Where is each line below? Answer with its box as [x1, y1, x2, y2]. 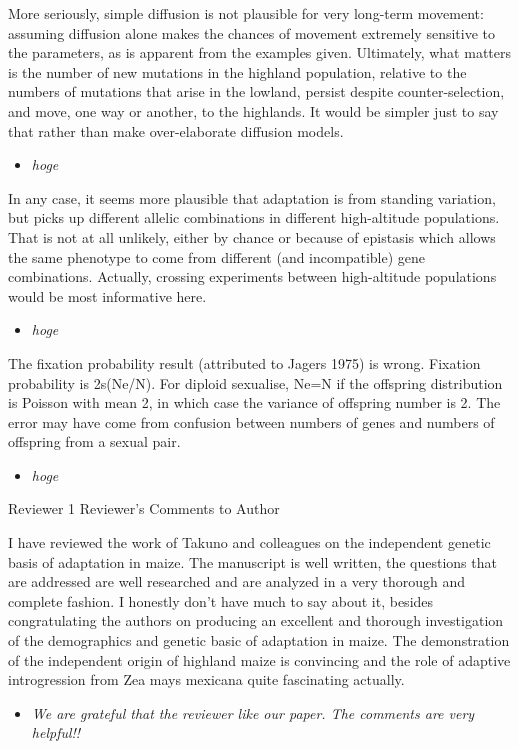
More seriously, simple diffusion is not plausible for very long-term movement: [8, 3, 484, 23]
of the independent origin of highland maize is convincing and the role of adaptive [8, 649, 511, 670]
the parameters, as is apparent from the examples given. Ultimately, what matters [8, 42, 511, 63]
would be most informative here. [8, 285, 207, 306]
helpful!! [31, 722, 81, 743]
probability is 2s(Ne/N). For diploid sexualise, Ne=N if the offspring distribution [8, 372, 503, 393]
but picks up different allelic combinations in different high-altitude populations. [8, 207, 500, 228]
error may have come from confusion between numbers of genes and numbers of [8, 411, 495, 432]
